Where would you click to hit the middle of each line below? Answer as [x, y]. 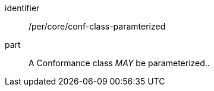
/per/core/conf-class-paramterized [97, 26]
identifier [22, 8]
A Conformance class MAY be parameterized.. [119, 63]
